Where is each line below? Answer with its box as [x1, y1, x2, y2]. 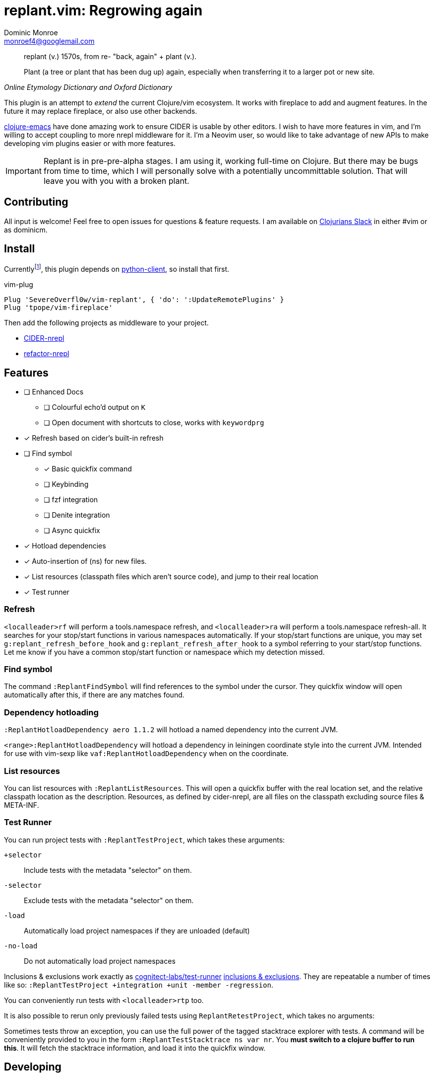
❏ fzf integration [44, 495, 98, 504]
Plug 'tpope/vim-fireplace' [4, 304, 113, 312]
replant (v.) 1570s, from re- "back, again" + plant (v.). [24, 52, 197, 61]
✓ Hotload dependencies [24, 541, 106, 550]
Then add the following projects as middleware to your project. [4, 318, 209, 327]
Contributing [4, 196, 68, 209]
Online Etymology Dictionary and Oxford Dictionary [4, 82, 173, 91]
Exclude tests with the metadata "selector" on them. [24, 896, 194, 905]
